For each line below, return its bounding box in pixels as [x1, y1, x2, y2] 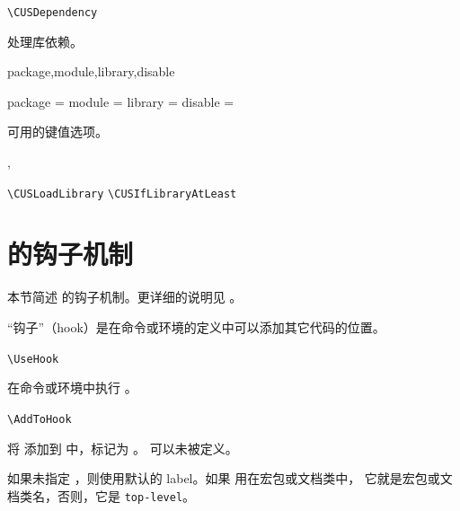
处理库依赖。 [7, 31, 83, 50]
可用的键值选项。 [7, 122, 108, 141]
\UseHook [7, 352, 59, 366]
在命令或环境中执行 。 [7, 378, 137, 397]
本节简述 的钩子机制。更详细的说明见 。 [7, 287, 243, 306]
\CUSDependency [7, 6, 98, 19]
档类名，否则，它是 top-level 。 [7, 486, 196, 505]
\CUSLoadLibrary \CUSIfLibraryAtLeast [7, 187, 237, 200]
